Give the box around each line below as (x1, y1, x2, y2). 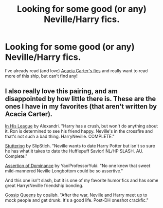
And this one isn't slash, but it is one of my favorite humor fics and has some (5, 177, 159, 183)
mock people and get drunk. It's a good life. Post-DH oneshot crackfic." (5, 197, 148, 203)
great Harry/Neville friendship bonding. (5, 182, 84, 188)
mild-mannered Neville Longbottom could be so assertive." (5, 167, 123, 174)
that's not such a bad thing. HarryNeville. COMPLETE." (5, 133, 115, 139)
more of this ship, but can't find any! (5, 73, 78, 79)
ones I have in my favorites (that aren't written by (5, 103, 157, 111)
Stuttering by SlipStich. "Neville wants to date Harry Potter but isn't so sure (5, 143, 155, 148)
